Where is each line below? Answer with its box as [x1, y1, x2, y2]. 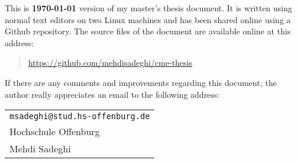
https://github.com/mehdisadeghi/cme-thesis [28, 56, 192, 69]
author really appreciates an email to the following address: [5, 88, 220, 100]
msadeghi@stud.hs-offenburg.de [9, 111, 150, 122]
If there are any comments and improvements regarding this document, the [5, 76, 277, 88]
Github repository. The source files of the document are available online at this [5, 25, 291, 37]
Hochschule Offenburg [9, 124, 100, 139]
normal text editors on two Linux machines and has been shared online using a [5, 13, 291, 25]
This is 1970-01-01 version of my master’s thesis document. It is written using [5, 2, 292, 14]
